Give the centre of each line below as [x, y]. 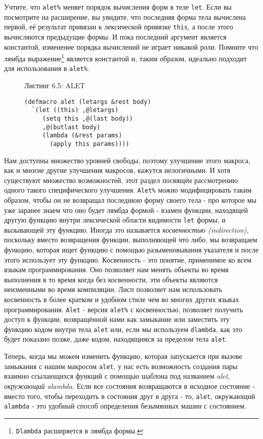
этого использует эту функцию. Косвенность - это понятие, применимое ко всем [128, 259]
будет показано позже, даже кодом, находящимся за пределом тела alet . [116, 339]
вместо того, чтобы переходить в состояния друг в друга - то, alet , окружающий [130, 396]
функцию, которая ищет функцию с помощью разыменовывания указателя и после [131, 249]
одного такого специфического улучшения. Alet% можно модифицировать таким [128, 190]
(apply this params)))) [90, 144]
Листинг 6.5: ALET [55, 85]
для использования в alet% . [47, 68]
